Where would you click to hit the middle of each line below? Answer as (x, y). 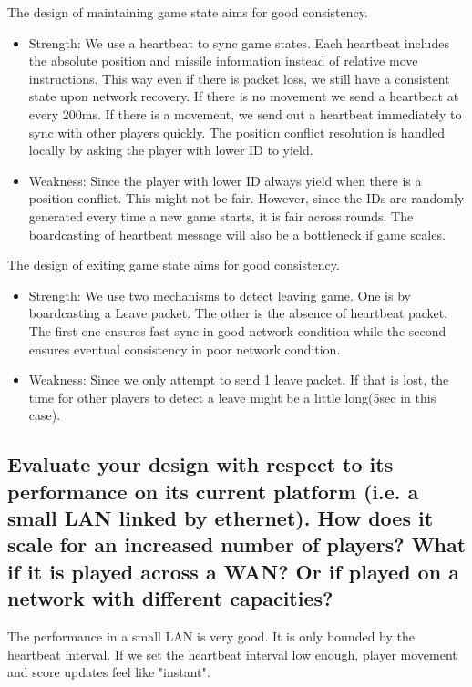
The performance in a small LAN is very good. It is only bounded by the (211, 636)
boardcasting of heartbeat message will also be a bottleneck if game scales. (237, 234)
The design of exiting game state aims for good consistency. (174, 265)
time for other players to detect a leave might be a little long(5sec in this (232, 397)
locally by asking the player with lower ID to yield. (171, 150)
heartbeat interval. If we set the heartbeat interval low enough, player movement (232, 654)
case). (45, 415)
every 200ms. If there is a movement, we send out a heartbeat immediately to (245, 113)
